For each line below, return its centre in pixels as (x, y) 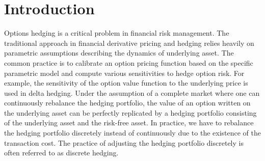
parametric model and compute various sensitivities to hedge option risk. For (124, 73)
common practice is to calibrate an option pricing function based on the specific (129, 62)
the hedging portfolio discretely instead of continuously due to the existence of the (133, 133)
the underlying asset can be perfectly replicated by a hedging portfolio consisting (130, 112)
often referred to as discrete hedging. (61, 153)
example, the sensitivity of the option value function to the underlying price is (126, 83)
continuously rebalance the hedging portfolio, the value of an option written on (127, 103)
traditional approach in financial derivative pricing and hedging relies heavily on (129, 43)
